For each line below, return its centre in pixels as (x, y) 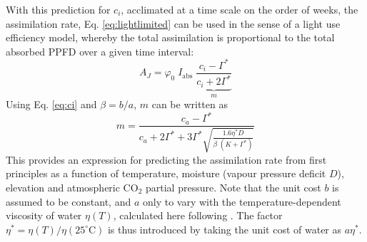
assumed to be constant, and (69, 201)
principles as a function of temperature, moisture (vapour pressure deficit (166, 173)
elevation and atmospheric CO (72, 187)
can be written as (190, 104)
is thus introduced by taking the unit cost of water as (225, 229)
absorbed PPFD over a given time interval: (100, 51)
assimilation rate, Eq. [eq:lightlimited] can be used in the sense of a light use (173, 23)
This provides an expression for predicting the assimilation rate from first (166, 159)
